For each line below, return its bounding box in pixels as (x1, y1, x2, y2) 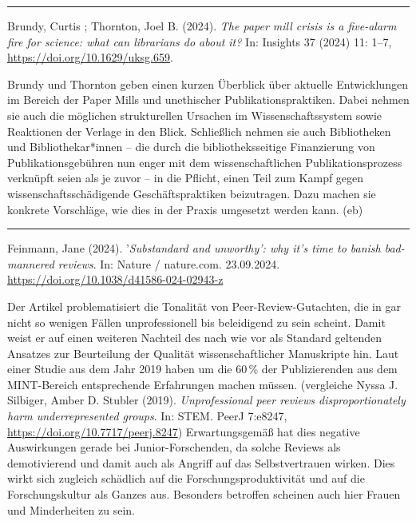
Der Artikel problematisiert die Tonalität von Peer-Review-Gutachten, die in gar (7, 297, 401, 314)
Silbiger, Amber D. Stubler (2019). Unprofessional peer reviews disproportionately (7, 392, 406, 408)
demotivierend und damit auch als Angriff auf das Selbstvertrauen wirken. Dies (7, 454, 395, 471)
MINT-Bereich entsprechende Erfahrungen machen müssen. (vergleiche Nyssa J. (7, 376, 398, 392)
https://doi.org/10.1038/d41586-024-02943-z (7, 271, 224, 288)
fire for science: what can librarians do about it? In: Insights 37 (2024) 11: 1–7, (7, 33, 392, 50)
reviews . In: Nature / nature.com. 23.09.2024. (57, 255, 280, 272)
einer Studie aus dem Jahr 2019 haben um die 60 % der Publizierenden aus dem (7, 360, 398, 377)
